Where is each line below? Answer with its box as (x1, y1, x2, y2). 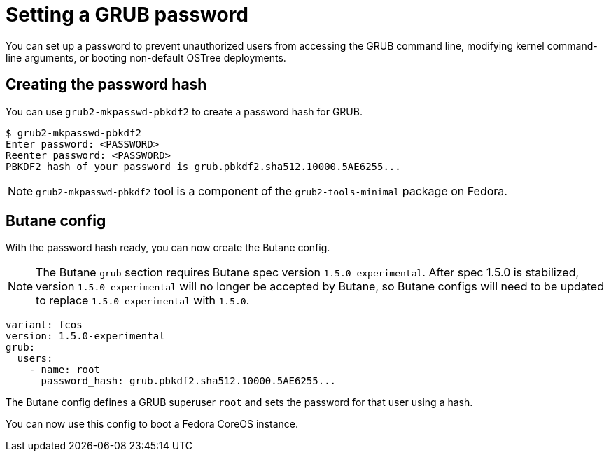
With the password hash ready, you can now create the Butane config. (6, 241, 330, 254)
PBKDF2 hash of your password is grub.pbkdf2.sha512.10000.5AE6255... (6, 160, 401, 172)
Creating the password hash (6, 76, 207, 94)
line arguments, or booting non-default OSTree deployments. (6, 51, 286, 64)
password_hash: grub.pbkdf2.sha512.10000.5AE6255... (41, 375, 337, 387)
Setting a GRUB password (6, 3, 249, 27)
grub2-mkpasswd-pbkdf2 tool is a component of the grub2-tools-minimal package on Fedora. (36, 183, 507, 198)
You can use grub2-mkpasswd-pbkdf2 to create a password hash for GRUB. (6, 105, 363, 118)
